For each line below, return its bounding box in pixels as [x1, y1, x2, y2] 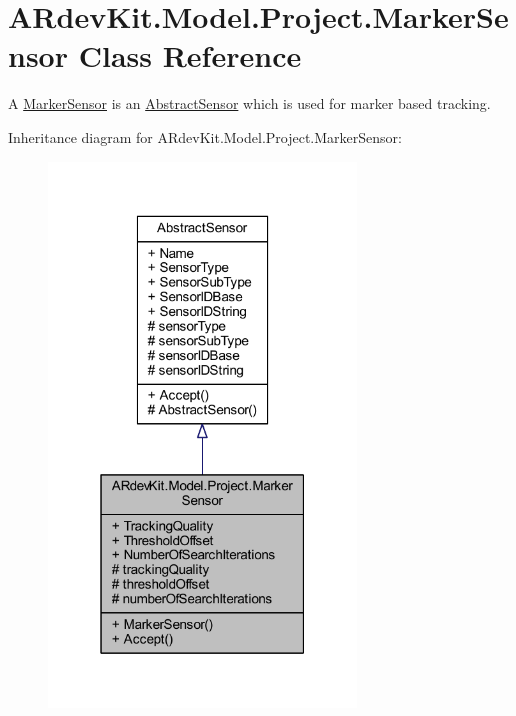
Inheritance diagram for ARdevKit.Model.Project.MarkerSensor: [8, 126, 402, 147]
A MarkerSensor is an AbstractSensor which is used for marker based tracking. [8, 93, 491, 114]
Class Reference [78, 35, 302, 76]
